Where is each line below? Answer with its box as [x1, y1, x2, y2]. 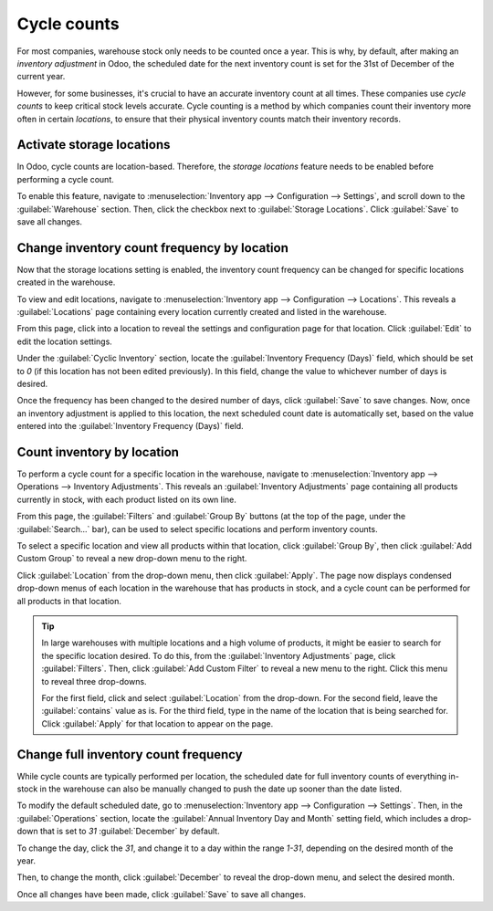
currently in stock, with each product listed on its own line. [16, 494, 237, 505]
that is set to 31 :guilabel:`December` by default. [39, 826, 220, 837]
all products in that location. [16, 595, 122, 606]
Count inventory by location [16, 444, 180, 460]
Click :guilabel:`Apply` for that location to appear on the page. [41, 717, 274, 729]
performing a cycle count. [16, 173, 114, 184]
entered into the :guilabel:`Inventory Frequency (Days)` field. [16, 421, 244, 432]
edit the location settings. [16, 336, 113, 347]
